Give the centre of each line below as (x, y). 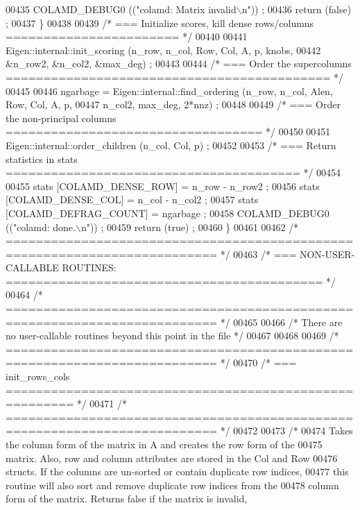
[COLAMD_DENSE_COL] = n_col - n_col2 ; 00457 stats (132, 199)
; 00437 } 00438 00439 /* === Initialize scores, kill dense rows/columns (160, 23)
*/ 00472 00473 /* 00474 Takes (286, 431)
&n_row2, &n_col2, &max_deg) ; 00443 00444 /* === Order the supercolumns (179, 63)
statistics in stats (42, 159)
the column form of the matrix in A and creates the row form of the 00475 (164, 444)
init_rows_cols (38, 376)
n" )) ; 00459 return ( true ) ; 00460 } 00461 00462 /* (190, 227)
